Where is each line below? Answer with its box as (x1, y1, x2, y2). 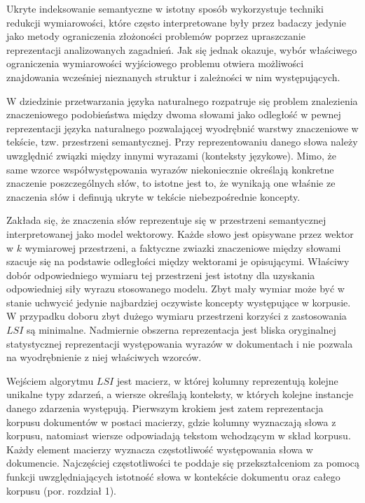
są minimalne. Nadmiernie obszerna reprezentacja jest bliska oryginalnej (26, 323, 336, 337)
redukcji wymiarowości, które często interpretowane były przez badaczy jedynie (6, 15, 346, 29)
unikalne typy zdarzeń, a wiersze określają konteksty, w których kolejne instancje (6, 387, 354, 402)
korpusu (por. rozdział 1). (6, 483, 116, 497)
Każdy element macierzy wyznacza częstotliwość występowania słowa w (6, 441, 313, 456)
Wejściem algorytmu (6, 373, 94, 388)
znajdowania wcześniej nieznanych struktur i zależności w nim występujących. (6, 69, 340, 84)
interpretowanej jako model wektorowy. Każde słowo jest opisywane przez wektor (6, 226, 354, 241)
